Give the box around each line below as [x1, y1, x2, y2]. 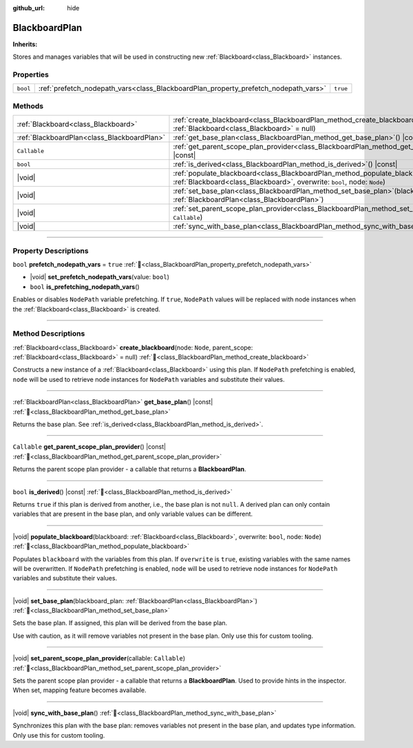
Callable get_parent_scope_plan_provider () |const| [12, 443, 167, 451]
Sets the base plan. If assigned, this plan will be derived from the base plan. [12, 619, 228, 627]
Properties [12, 70, 50, 79]
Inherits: [12, 40, 38, 48]
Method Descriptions [12, 329, 85, 338]
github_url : [12, 4, 45, 12]
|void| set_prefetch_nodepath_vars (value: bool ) [30, 273, 170, 281]
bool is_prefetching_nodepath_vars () [30, 283, 140, 291]
